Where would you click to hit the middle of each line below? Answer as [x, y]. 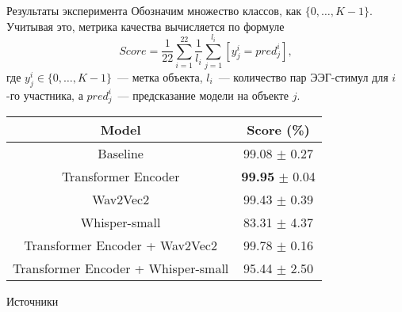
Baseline [121, 154]
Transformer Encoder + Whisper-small [121, 268]
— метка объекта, [160, 76]
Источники [33, 301]
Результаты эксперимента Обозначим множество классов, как [154, 10]
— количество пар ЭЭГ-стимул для [303, 76]
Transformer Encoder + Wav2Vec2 [121, 245]
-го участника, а [45, 95]
